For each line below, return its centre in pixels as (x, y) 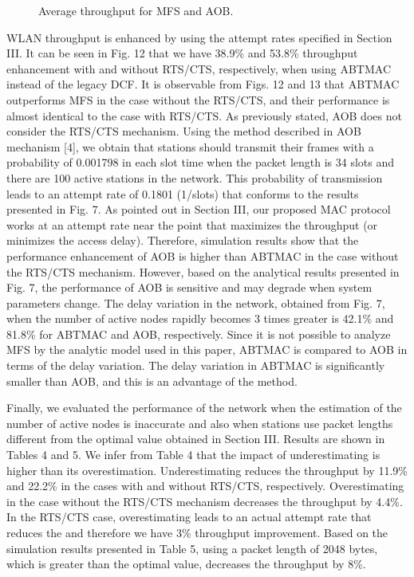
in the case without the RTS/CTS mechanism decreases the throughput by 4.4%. (205, 501)
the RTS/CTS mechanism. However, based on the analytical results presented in (203, 271)
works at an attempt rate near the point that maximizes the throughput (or (192, 224)
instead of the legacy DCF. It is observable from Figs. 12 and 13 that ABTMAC (203, 84)
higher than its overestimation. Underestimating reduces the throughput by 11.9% (207, 470)
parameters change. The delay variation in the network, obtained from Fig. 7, (196, 302)
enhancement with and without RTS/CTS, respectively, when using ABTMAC (199, 68)
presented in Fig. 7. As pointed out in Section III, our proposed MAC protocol (199, 209)
